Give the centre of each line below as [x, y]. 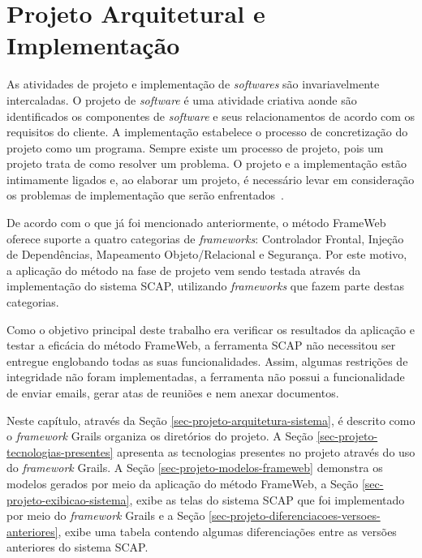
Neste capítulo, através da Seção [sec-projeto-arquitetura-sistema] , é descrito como [211, 420]
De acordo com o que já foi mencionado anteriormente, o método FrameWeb [196, 223]
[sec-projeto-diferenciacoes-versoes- [295, 515]
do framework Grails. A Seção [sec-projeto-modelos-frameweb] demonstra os [195, 468]
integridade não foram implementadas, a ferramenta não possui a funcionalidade [206, 377]
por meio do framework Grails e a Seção [106, 515]
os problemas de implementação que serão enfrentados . [145, 195]
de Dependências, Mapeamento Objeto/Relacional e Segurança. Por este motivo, [207, 254]
